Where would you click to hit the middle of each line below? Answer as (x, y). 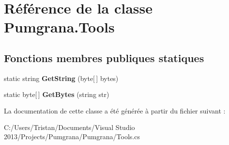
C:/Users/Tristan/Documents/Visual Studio (69, 127)
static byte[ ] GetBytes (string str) (57, 94)
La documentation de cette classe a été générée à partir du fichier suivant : (115, 110)
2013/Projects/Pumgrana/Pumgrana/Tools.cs (72, 137)
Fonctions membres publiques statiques (104, 57)
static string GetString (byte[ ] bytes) (61, 78)
